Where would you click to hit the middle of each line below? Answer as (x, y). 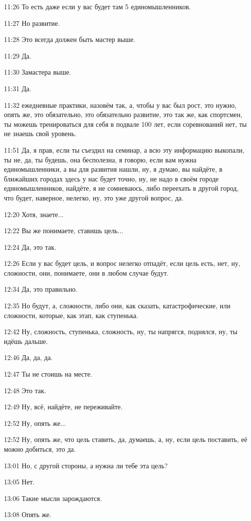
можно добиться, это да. (40, 449)
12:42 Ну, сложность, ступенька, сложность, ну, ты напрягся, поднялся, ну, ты (121, 331)
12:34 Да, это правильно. (41, 289)
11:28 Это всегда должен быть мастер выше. (70, 39)
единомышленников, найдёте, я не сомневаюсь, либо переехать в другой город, (121, 188)
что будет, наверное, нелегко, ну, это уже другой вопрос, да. (94, 197)
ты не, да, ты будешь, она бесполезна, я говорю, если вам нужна (100, 159)
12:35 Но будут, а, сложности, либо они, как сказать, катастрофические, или (117, 306)
